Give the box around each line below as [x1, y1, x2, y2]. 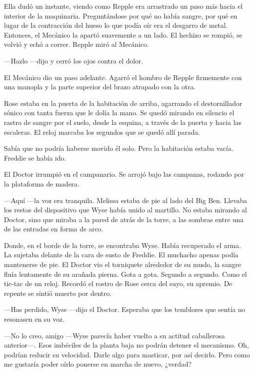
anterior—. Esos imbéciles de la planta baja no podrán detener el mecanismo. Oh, [4, 340, 249, 350]
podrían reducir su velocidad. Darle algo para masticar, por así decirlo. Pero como [4, 349, 250, 359]
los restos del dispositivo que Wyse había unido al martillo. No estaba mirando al [4, 205, 247, 215]
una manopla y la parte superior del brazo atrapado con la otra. [4, 82, 196, 92]
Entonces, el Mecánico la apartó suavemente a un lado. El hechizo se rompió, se [4, 29, 242, 40]
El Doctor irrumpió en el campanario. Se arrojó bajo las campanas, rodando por [4, 169, 244, 179]
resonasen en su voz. [4, 314, 64, 324]
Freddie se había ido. [4, 152, 66, 163]
